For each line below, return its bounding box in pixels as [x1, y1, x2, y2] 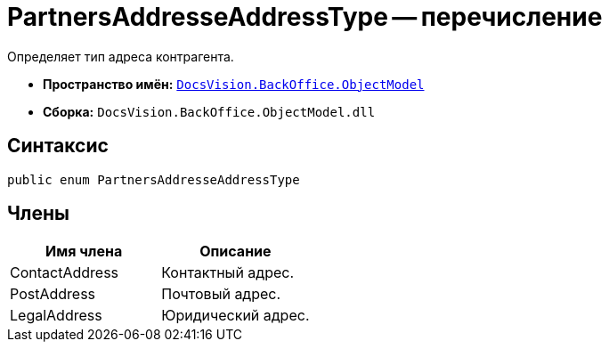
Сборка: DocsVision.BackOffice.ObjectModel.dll [43, 103, 376, 119]
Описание [199, 242, 272, 261]
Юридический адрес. [161, 306, 310, 325]
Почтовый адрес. [161, 285, 281, 304]
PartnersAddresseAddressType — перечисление [7, 2, 603, 32]
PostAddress [10, 285, 96, 304]
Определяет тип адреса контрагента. [7, 48, 234, 64]
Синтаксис [7, 134, 109, 158]
